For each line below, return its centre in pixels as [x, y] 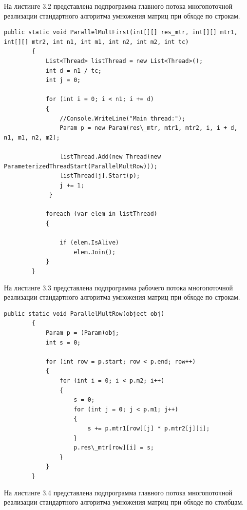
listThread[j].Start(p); [100, 176]
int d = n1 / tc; [74, 71]
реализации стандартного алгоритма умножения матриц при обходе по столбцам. [124, 502]
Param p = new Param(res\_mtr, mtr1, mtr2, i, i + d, [149, 128]
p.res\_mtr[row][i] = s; [114, 448]
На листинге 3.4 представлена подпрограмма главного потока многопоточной [118, 492]
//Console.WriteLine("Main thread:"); [123, 118]
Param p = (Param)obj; [82, 333]
